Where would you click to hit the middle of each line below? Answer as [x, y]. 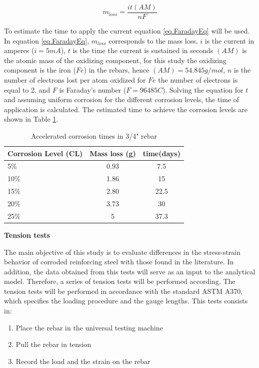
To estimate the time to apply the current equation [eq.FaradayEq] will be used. [127, 31]
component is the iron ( [40, 70]
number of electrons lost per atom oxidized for [75, 80]
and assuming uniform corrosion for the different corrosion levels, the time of [122, 99]
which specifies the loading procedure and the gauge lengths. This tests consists [126, 301]
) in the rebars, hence [116, 70]
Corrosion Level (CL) [45, 153]
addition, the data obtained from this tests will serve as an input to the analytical [130, 271]
